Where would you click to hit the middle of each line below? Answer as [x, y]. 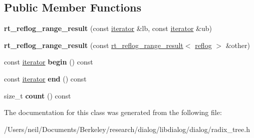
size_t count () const [38, 95]
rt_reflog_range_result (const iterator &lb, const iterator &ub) [108, 28]
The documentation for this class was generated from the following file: [113, 112]
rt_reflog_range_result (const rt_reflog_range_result [94, 45]
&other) [238, 45]
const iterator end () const [45, 78]
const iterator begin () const [49, 62]
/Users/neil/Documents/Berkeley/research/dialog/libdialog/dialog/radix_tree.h [127, 129]
